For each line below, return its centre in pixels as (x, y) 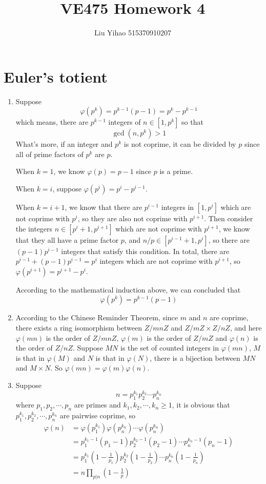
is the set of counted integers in (170, 348)
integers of (125, 122)
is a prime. (176, 171)
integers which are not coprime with (156, 261)
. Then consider (229, 218)
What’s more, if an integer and (64, 144)
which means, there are (52, 122)
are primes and (97, 405)
